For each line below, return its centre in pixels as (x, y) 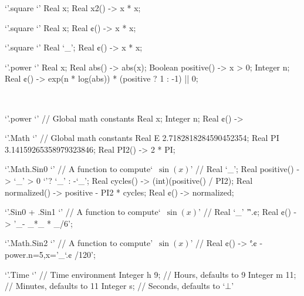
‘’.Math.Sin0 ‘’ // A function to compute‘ (79, 169)
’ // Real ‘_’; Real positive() (242, 169)
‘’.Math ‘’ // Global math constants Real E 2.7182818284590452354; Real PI (142, 138)
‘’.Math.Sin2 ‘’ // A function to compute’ (79, 243)
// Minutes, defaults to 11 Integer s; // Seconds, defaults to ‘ (115, 286)
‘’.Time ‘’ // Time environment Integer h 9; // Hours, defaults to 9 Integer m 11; (151, 274)
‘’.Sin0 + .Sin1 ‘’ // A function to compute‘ (83, 212)
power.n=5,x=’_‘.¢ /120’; (50, 254)
